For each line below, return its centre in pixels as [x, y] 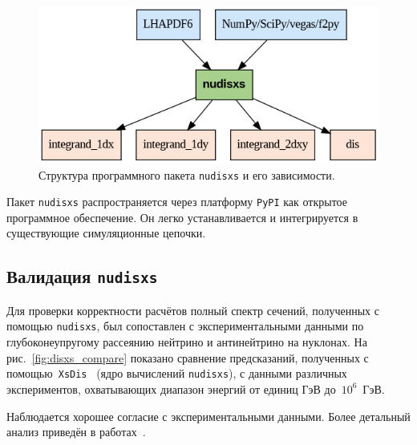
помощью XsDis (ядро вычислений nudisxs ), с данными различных [177, 373]
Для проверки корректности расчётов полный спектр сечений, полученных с [193, 310]
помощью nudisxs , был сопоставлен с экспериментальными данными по [185, 326]
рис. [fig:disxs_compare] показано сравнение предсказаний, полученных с [188, 357]
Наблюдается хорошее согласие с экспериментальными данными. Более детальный [208, 416]
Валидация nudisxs [82, 276]
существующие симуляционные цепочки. [106, 233]
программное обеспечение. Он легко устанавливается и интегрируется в [182, 217]
